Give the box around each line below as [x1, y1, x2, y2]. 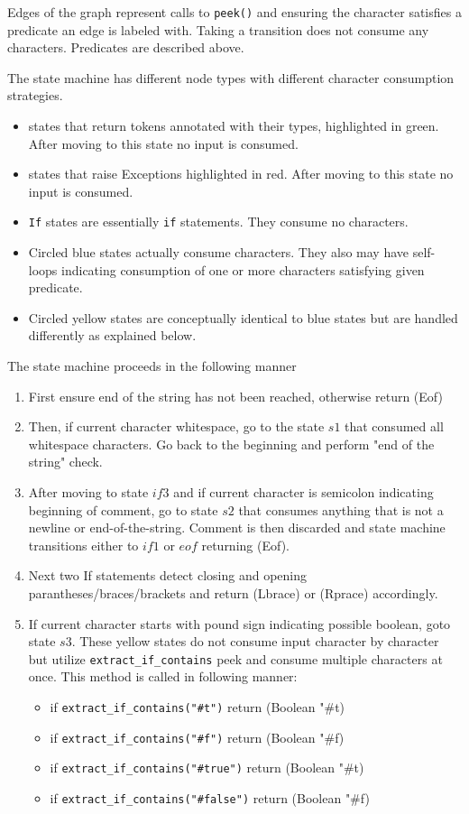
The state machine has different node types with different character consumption [7, 68, 455, 87]
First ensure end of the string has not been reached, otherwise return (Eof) [28, 386, 443, 405]
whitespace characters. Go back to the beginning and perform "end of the [28, 434, 435, 453]
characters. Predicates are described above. [7, 38, 244, 57]
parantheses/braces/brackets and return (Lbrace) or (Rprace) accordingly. [28, 583, 438, 602]
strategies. [7, 86, 63, 105]
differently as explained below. [28, 326, 197, 345]
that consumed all [345, 417, 444, 436]
